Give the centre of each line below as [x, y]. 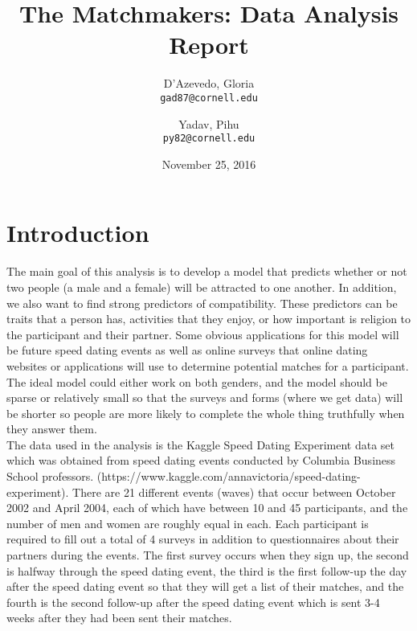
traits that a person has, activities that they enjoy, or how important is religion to [209, 319]
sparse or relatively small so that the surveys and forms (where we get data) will [205, 397]
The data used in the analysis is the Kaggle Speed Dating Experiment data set [201, 444]
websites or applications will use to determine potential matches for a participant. [208, 365]
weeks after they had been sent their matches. [119, 618]
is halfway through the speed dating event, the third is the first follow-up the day [207, 570]
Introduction [78, 233]
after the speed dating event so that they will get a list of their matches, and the [205, 586]
